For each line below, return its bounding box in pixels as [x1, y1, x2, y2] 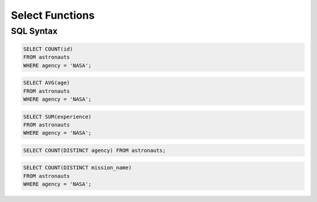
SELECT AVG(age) [23, 80, 70, 86]
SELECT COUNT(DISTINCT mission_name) [23, 165, 132, 171]
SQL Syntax [11, 26, 58, 36]
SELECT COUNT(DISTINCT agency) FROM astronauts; [23, 147, 166, 153]
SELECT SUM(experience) [23, 113, 92, 120]
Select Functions [11, 9, 95, 22]
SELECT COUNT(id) [23, 46, 73, 52]
